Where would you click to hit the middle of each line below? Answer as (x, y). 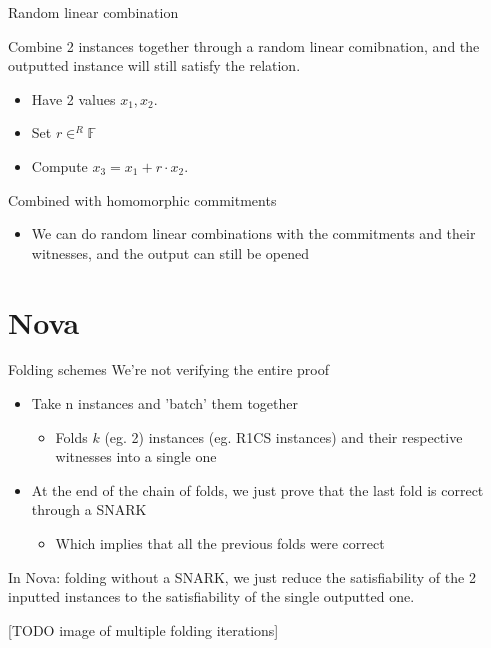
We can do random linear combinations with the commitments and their (253, 233)
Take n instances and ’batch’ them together (164, 403)
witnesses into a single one (136, 456)
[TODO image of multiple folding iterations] (143, 629)
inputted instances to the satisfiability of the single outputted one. (211, 596)
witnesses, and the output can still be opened (170, 252)
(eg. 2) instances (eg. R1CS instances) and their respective (283, 436)
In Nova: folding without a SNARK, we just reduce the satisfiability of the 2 (242, 576)
